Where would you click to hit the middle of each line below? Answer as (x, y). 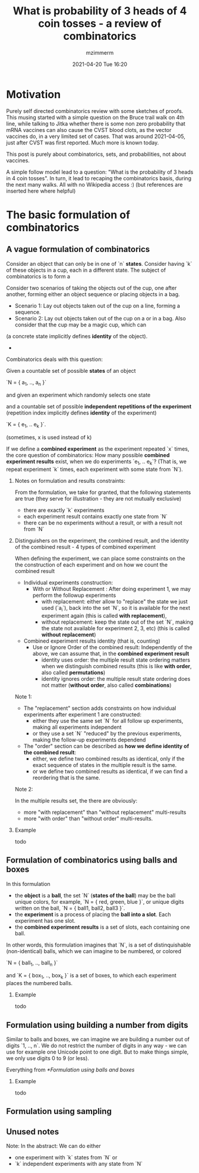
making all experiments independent (77, 727)
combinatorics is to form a (38, 276)
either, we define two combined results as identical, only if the (108, 759)
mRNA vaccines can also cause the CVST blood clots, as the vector (89, 130)
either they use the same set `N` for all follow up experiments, (108, 721)
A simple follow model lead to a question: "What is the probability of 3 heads (100, 172)
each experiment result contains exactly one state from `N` (96, 517)
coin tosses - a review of (100, 23)
